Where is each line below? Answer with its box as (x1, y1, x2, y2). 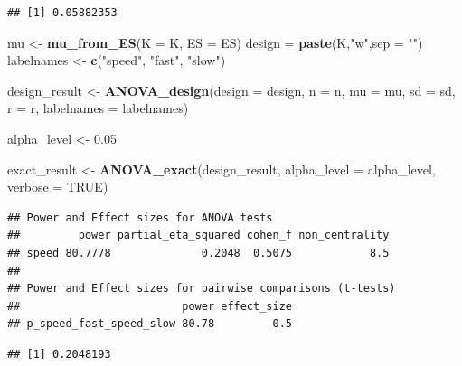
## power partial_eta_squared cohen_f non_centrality (7, 229, 390, 242)
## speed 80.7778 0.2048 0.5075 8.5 (7, 246, 390, 259)
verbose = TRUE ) (7, 177, 108, 196)
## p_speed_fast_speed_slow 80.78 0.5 (7, 317, 292, 331)
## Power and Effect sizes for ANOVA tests (7, 211, 273, 224)
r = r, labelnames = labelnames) (7, 99, 189, 117)
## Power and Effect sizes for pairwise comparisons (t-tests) (7, 282, 396, 296)
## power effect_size (7, 299, 292, 313)
